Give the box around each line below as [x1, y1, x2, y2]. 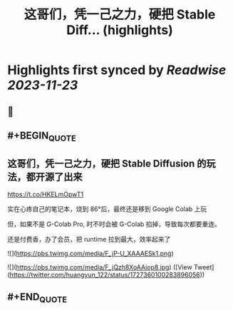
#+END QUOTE [7, 291, 68, 305]
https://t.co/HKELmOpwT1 [7, 190, 84, 198]
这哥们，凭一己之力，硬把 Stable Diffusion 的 [7, 157, 207, 169]
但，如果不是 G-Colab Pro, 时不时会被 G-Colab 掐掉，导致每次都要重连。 [7, 220, 221, 228]
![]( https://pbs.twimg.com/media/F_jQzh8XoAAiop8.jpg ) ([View [7, 262, 192, 271]
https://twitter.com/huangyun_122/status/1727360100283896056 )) [9, 270, 205, 279]
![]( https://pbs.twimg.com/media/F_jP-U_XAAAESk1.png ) [7, 249, 174, 257]
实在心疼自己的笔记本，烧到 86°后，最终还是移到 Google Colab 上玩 [7, 204, 207, 213]
